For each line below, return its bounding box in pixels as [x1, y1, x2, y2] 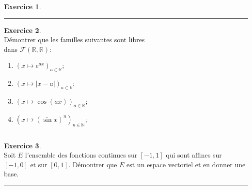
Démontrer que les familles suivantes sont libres [4, 34, 145, 45]
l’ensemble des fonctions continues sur [25, 150, 138, 160]
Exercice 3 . [4, 140, 41, 150]
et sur [30, 159, 47, 169]
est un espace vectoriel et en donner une [126, 159, 246, 169]
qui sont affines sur [166, 150, 222, 160]
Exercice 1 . [4, 1, 41, 11]
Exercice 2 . [4, 25, 41, 35]
